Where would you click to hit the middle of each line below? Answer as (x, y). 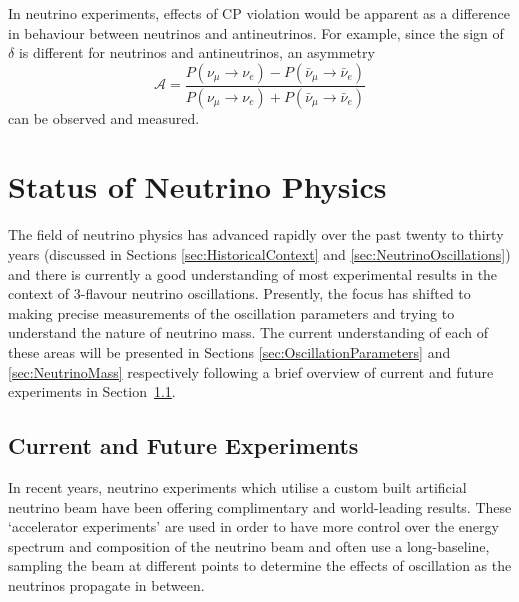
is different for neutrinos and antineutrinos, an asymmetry (196, 52)
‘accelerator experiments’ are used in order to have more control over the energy (253, 526)
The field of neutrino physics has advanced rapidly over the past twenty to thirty (256, 234)
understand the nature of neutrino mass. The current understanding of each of (248, 332)
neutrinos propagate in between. (106, 584)
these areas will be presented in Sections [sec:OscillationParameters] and (229, 351)
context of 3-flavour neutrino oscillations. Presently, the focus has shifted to (239, 293)
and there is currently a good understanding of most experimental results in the (253, 273)
